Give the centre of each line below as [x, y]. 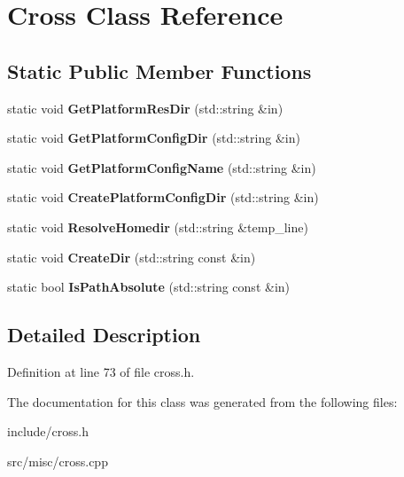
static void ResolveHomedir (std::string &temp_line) [158, 227]
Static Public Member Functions [159, 70]
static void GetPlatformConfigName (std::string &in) [162, 167]
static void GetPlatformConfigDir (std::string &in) [154, 138]
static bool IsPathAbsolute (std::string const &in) [149, 287]
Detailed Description [104, 335]
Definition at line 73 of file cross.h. [101, 371]
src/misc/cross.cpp [58, 461]
